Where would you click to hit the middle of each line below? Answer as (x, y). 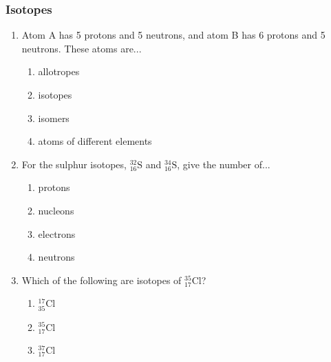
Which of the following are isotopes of (102, 280)
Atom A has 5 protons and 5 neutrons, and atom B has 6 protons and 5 (173, 35)
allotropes (59, 71)
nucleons (56, 210)
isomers (54, 118)
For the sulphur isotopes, (74, 164)
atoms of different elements (95, 141)
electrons (57, 233)
